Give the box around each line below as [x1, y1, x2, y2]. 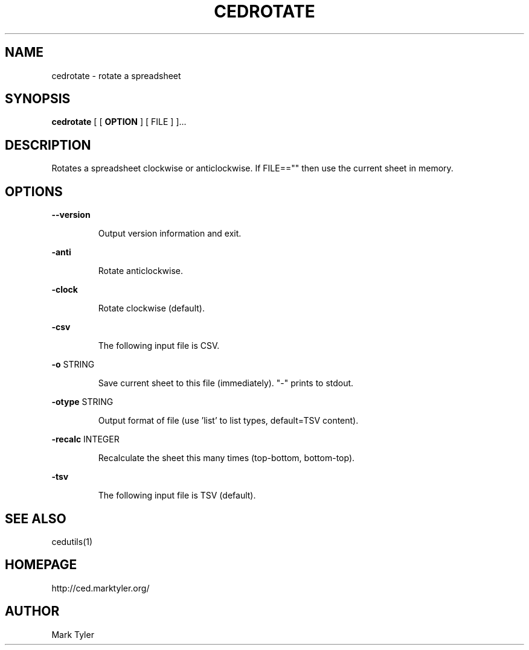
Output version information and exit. [98, 228, 242, 239]
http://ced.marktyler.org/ [51, 582, 150, 593]
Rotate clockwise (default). [98, 303, 205, 314]
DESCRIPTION [5, 137, 91, 153]
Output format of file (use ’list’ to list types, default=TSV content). [98, 415, 359, 426]
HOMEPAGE [5, 557, 77, 573]
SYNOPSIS [5, 91, 71, 107]
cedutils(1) [51, 536, 93, 547]
